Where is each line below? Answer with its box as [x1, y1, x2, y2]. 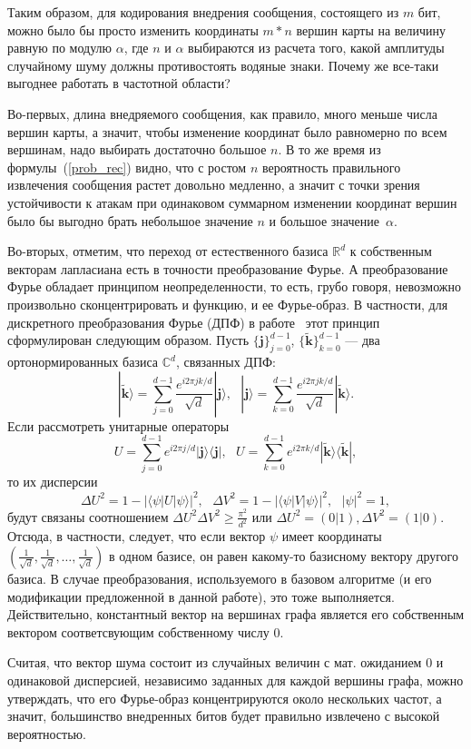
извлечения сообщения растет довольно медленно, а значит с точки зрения [7, 175, 420, 194]
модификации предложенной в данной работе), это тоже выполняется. [7, 586, 395, 606]
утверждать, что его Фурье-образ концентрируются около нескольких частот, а [7, 688, 442, 707]
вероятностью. [7, 724, 86, 743]
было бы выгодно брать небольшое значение [7, 211, 253, 230]
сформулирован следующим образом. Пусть [7, 330, 250, 350]
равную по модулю [7, 38, 113, 57]
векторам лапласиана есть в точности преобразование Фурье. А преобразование [7, 259, 448, 278]
